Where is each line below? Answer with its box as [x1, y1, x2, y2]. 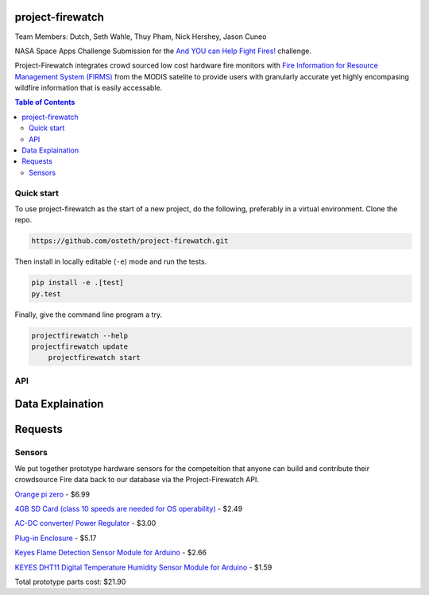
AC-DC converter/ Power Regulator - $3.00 [14, 519, 157, 528]
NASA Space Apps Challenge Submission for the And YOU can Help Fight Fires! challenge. [14, 46, 312, 56]
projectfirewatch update [31, 342, 129, 351]
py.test [31, 289, 61, 298]
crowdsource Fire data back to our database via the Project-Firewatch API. [14, 475, 260, 485]
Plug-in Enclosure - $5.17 [14, 533, 97, 543]
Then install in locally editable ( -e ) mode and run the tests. [14, 257, 207, 266]
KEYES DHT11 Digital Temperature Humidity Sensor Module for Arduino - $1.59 [14, 562, 272, 572]
